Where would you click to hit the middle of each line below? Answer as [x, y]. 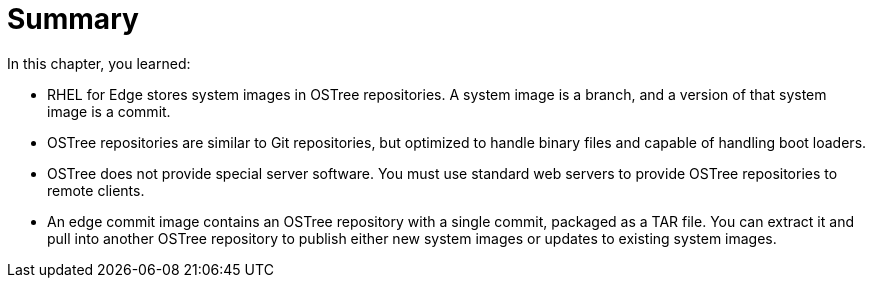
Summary [73, 19]
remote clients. [96, 190]
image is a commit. [109, 111]
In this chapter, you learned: [99, 63]
